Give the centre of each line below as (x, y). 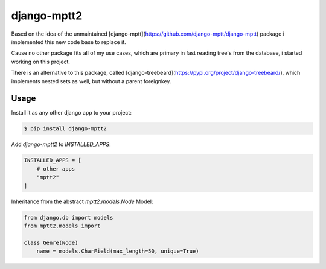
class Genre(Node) (51, 242)
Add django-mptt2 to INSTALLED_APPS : (61, 144)
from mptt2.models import (62, 226)
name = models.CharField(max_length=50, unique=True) (118, 251)
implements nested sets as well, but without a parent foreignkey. (91, 81)
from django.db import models (69, 217)
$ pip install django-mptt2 (65, 129)
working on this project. (41, 62)
